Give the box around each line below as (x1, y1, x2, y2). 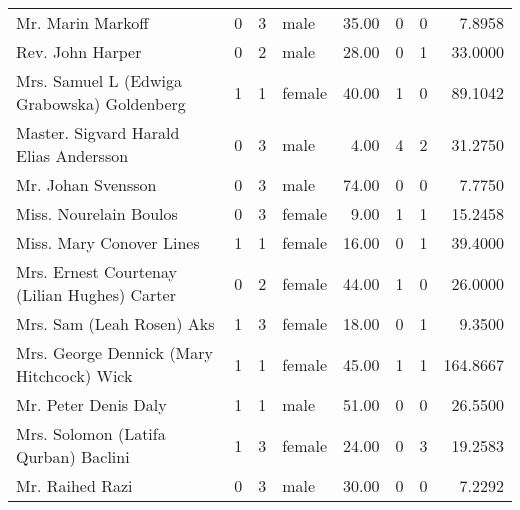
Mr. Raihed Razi (16, 474, 133, 497)
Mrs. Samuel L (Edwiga (16, 69, 182, 92)
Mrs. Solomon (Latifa (16, 422, 166, 445)
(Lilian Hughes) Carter (16, 283, 176, 306)
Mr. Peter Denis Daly (16, 393, 167, 416)
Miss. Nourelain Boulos (16, 202, 178, 225)
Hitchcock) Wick (16, 364, 133, 387)
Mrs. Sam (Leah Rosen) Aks (16, 312, 215, 335)
